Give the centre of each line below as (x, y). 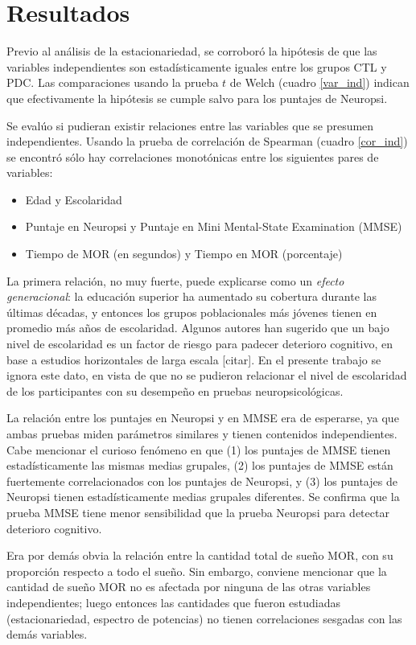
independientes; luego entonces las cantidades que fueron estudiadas (174, 602)
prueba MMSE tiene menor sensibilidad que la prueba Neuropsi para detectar (198, 512)
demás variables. (47, 634)
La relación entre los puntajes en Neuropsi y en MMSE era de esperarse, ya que (203, 418)
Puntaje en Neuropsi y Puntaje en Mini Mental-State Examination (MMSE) (214, 226)
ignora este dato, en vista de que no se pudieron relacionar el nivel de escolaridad (207, 375)
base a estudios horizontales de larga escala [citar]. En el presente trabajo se (194, 359)
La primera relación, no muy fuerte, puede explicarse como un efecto (175, 280)
